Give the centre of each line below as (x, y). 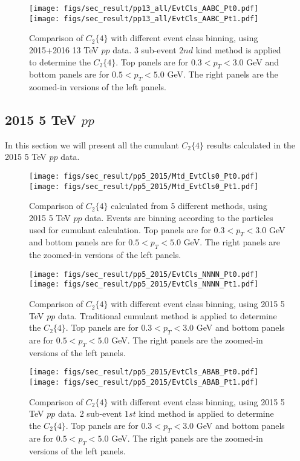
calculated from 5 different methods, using (189, 206)
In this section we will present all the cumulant (92, 144)
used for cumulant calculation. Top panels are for (120, 229)
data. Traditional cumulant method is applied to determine (167, 315)
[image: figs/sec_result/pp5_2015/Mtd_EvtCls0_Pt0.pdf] (144, 177)
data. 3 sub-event (145, 49)
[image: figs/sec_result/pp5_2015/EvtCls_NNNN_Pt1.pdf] (144, 284)
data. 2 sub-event (90, 413)
